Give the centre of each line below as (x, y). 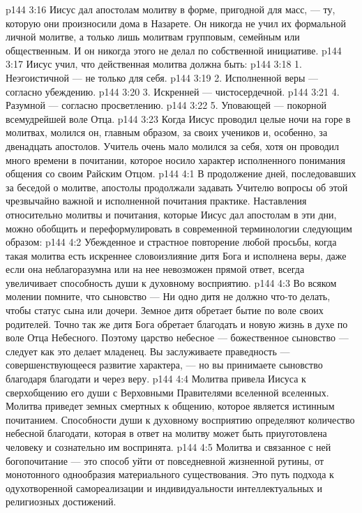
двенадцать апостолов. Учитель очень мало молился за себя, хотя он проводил (173, 146)
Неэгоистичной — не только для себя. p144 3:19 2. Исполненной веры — (162, 77)
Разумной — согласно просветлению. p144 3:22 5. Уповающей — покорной (166, 105)
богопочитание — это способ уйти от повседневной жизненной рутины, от (165, 460)
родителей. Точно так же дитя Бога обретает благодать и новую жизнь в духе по (177, 324)
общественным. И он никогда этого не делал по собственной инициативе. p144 (174, 50)
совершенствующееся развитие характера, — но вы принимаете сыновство (164, 365)
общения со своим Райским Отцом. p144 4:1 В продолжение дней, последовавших (181, 173)
